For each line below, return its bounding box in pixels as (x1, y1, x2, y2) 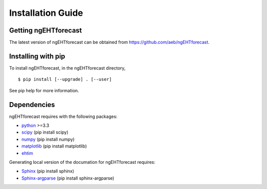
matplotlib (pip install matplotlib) (21, 143, 87, 149)
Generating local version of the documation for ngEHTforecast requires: (9, 159, 156, 165)
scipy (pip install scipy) (21, 129, 69, 135)
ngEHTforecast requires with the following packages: (9, 113, 118, 119)
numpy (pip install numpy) (21, 136, 75, 142)
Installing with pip (9, 52, 65, 60)
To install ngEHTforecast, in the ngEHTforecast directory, (9, 65, 126, 71)
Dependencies (9, 100, 55, 109)
